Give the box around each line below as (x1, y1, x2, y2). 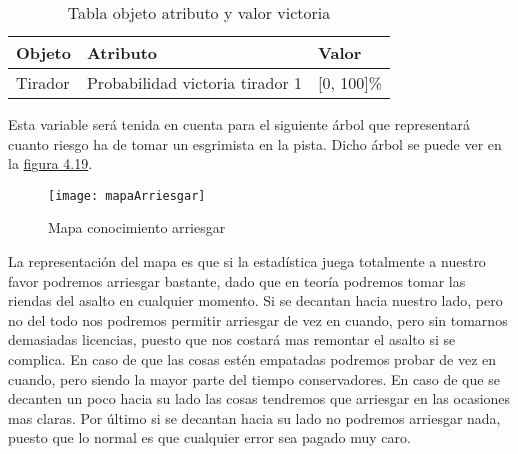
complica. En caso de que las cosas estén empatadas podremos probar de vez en (8, 349, 497, 369)
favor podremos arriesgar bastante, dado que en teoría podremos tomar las (8, 270, 466, 291)
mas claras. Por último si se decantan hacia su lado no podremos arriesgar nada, (8, 407, 501, 428)
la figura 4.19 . (8, 153, 93, 174)
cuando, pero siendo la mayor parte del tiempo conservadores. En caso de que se (8, 368, 500, 389)
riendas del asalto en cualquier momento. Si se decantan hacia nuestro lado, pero (8, 290, 503, 311)
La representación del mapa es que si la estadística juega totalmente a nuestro (8, 251, 486, 272)
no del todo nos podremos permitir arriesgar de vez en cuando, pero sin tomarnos (8, 309, 508, 330)
